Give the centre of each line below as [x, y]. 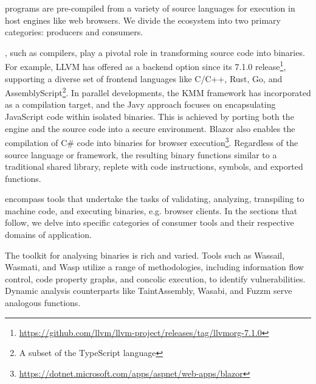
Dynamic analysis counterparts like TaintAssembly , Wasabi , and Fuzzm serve [149, 291]
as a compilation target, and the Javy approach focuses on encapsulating [140, 104]
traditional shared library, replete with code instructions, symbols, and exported [154, 166]
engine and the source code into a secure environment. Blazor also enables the [150, 128]
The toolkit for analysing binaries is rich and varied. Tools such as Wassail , [145, 255]
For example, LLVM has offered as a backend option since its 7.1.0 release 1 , [146, 66]
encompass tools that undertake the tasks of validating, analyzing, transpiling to [155, 199]
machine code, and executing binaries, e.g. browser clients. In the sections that [151, 210]
